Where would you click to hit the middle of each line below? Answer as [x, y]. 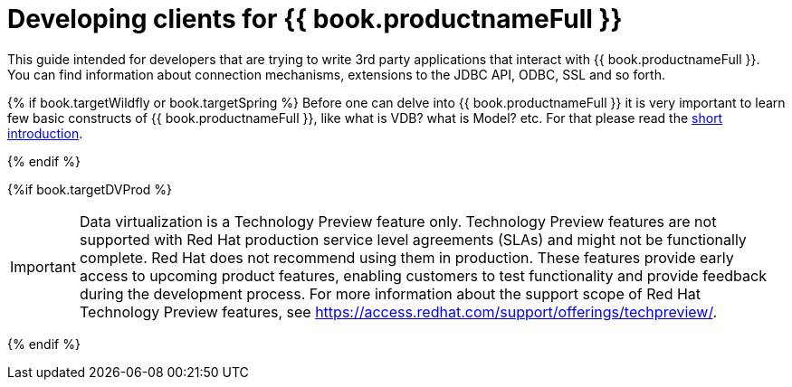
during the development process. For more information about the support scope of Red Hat [390, 293]
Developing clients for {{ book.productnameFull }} [315, 19]
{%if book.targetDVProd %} [90, 189]
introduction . [45, 133]
